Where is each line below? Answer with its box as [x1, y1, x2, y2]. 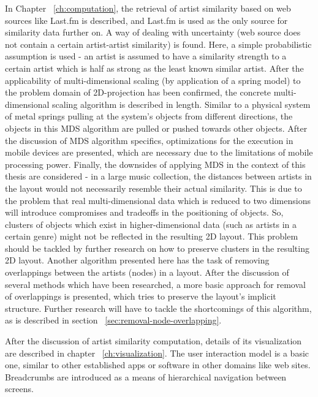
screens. [5, 382, 34, 395]
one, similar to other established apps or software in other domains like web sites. [5, 358, 311, 371]
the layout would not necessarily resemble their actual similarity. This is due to [5, 181, 302, 194]
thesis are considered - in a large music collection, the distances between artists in [5, 170, 312, 183]
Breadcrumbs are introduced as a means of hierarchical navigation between [5, 370, 287, 383]
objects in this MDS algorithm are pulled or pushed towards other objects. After [5, 121, 308, 134]
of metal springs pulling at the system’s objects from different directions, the [5, 110, 293, 123]
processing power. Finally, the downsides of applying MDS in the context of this [5, 157, 306, 170]
